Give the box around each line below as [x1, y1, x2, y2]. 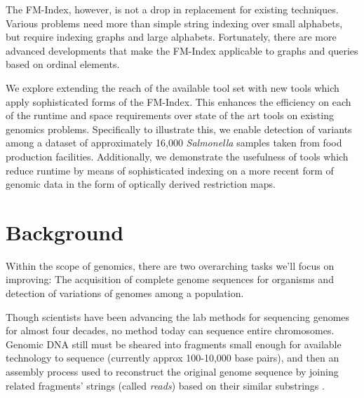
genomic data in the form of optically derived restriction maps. [6, 177, 276, 191]
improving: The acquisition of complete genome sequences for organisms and [6, 272, 334, 287]
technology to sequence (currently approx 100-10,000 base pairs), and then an [6, 350, 339, 365]
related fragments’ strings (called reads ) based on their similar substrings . [6, 378, 325, 392]
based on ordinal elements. [6, 57, 120, 71]
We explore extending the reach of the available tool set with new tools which [6, 80, 339, 95]
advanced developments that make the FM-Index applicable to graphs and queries [6, 43, 358, 57]
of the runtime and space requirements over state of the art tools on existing [6, 108, 334, 123]
